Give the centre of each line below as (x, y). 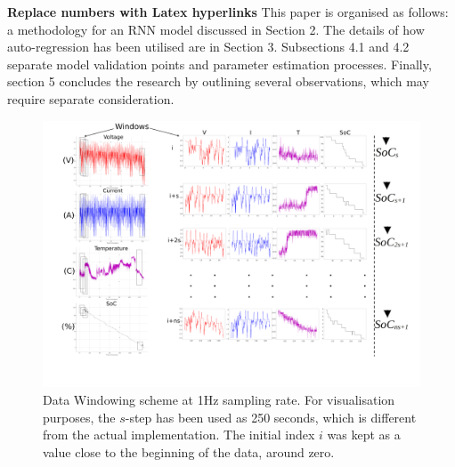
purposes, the (79, 417)
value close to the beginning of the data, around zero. (189, 451)
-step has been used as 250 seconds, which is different (271, 417)
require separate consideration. (91, 98)
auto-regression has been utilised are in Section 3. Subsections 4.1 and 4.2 (208, 47)
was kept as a (364, 435)
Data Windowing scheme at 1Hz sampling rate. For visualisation (219, 399)
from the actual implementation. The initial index (179, 435)
